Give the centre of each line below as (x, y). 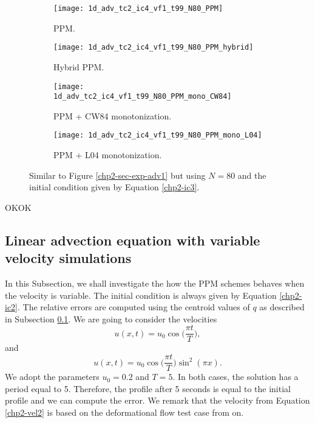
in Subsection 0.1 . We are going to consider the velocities (111, 318)
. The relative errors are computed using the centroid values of (134, 307)
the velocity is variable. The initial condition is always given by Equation (141, 295)
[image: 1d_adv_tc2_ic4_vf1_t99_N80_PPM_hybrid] (154, 48)
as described (282, 307)
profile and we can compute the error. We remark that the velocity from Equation (157, 400)
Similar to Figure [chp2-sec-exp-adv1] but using (117, 175)
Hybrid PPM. (79, 66)
